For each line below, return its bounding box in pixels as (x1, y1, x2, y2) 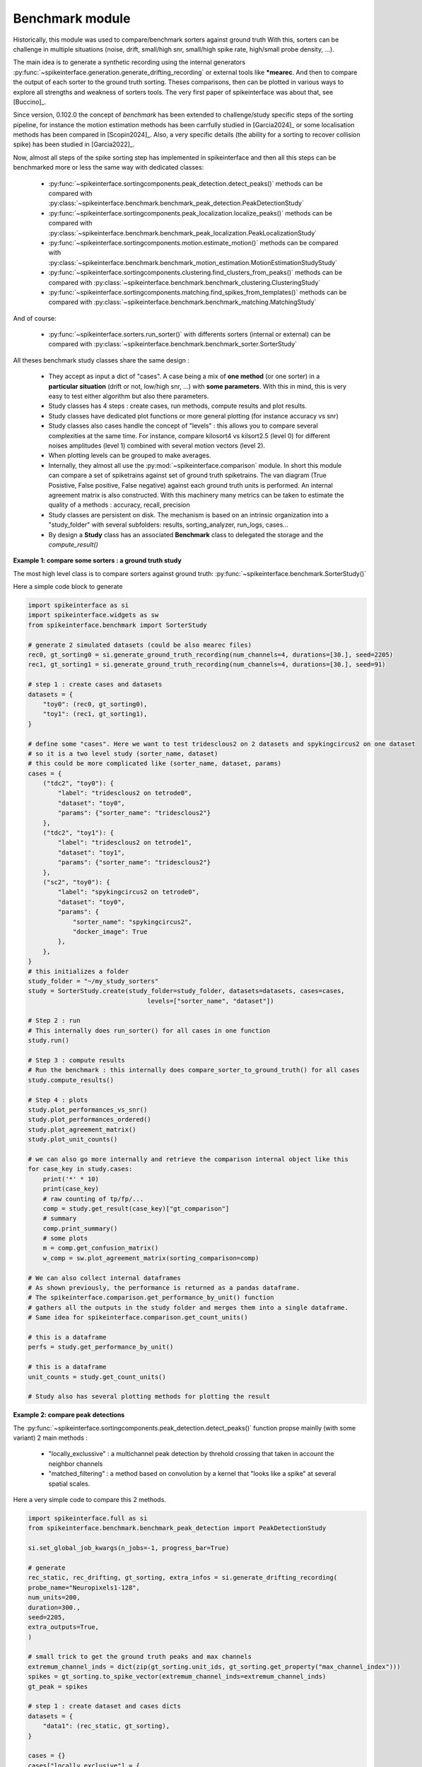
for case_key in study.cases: (28, 1165, 133, 1173)
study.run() (28, 1036, 70, 1045)
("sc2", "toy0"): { (42, 879, 111, 886)
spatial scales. (48, 1479, 90, 1488)
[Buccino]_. (13, 98, 46, 106)
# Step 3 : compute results (28, 1057, 125, 1064)
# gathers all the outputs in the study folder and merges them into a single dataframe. (28, 1303, 349, 1311)
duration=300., (28, 1603, 81, 1612)
